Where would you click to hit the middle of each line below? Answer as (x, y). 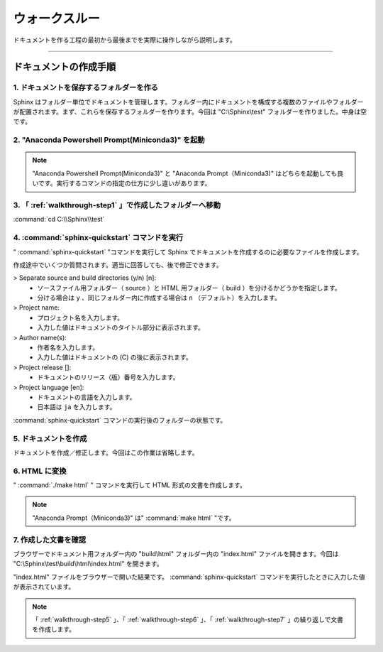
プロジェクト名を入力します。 (81, 317)
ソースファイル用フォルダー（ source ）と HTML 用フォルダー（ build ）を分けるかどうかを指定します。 (189, 288)
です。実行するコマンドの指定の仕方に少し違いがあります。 (124, 183)
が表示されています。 (44, 587)
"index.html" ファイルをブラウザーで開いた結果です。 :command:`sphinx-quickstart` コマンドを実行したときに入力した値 (189, 577)
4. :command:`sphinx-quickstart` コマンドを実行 (98, 238)
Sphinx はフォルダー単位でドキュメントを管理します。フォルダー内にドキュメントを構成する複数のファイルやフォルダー (188, 102)
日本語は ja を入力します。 (77, 407)
